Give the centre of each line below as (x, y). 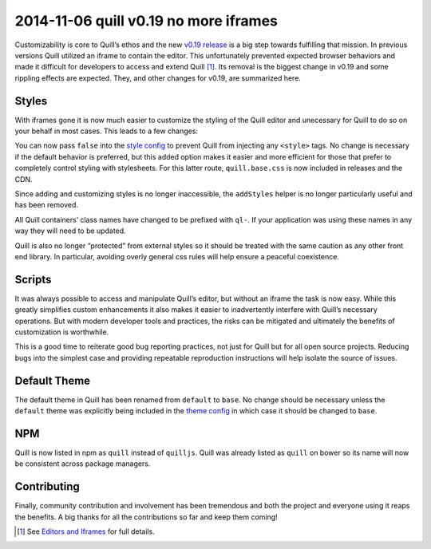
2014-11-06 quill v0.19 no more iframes (146, 21)
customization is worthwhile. (62, 332)
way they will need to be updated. (71, 231)
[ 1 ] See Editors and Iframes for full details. (86, 531)
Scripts (33, 279)
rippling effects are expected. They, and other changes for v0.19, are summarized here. (158, 78)
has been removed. (47, 205)
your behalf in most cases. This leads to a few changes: (107, 131)
